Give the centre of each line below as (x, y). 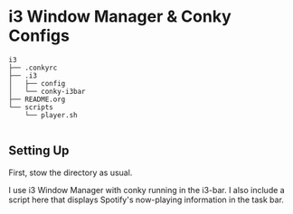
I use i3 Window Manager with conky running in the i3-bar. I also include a (147, 190)
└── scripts (31, 107)
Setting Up (39, 151)
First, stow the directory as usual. (71, 172)
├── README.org (37, 99)
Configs (39, 36)
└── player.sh (51, 115)
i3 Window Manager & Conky (120, 17)
